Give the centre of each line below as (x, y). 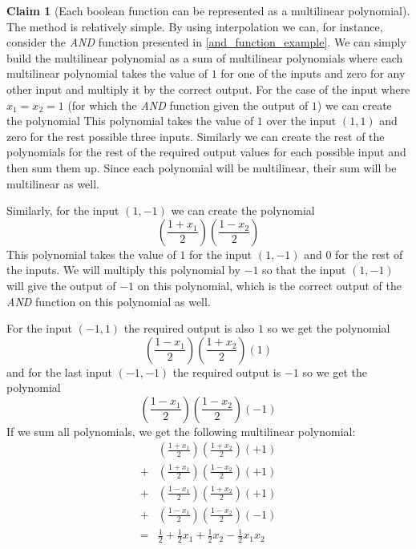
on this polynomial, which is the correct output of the (270, 285)
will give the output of (61, 285)
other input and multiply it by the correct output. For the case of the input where (208, 89)
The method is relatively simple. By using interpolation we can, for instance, (195, 26)
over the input (301, 121)
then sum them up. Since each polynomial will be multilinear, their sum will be (202, 167)
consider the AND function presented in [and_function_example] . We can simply (206, 42)
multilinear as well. (53, 183)
